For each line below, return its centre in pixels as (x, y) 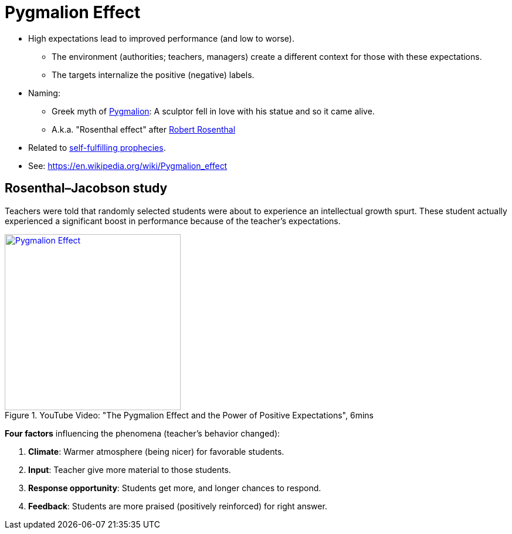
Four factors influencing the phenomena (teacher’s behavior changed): (143, 433)
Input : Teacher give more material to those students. (130, 469)
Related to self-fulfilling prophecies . (97, 147)
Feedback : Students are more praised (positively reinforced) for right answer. (178, 506)
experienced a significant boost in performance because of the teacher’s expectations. (173, 221)
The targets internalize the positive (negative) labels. (153, 75)
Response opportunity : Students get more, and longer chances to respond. (175, 488)
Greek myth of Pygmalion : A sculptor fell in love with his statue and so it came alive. (213, 111)
